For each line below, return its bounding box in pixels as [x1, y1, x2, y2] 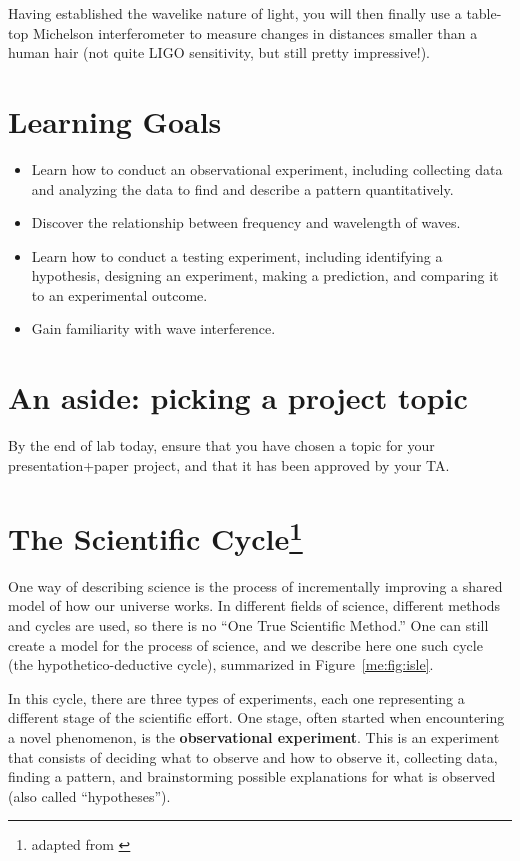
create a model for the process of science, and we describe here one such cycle [8, 634, 483, 655]
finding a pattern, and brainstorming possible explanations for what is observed [8, 766, 496, 787]
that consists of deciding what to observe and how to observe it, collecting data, [8, 746, 498, 767]
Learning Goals [8, 100, 222, 141]
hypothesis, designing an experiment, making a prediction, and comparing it [31, 265, 499, 286]
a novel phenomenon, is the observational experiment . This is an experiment [8, 726, 500, 747]
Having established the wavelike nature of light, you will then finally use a [8, 3, 462, 23]
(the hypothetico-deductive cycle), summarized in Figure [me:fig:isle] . [8, 654, 434, 675]
